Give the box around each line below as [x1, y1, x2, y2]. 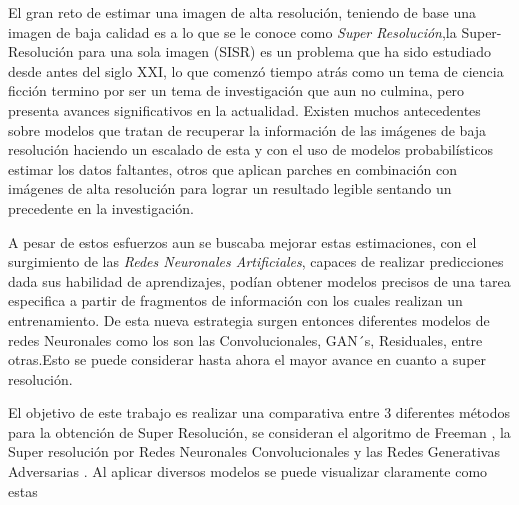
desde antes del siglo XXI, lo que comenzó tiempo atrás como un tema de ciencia [8, 60, 504, 81]
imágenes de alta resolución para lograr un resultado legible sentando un [8, 178, 452, 199]
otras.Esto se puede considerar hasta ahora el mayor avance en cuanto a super [8, 349, 487, 370]
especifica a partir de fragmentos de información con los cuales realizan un [8, 290, 463, 311]
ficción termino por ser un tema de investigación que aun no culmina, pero [8, 80, 465, 101]
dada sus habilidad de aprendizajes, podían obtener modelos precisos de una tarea [8, 270, 511, 291]
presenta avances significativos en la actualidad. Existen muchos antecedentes [8, 99, 481, 120]
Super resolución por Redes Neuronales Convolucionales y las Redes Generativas [8, 441, 500, 462]
